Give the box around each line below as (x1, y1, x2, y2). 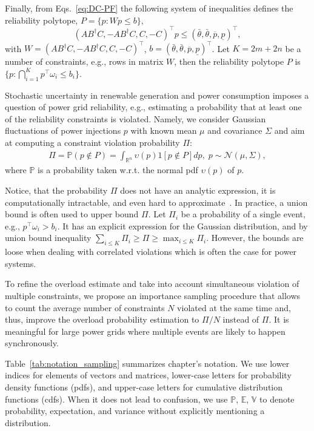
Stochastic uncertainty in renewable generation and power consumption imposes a (5, 88, 309, 101)
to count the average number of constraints (5, 301, 165, 314)
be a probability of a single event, (181, 208, 306, 220)
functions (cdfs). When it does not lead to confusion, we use (5, 392, 228, 405)
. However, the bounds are (206, 231, 304, 244)
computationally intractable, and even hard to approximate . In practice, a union (5, 196, 308, 208)
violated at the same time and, (177, 301, 292, 314)
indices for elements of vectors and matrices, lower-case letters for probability (5, 369, 292, 381)
